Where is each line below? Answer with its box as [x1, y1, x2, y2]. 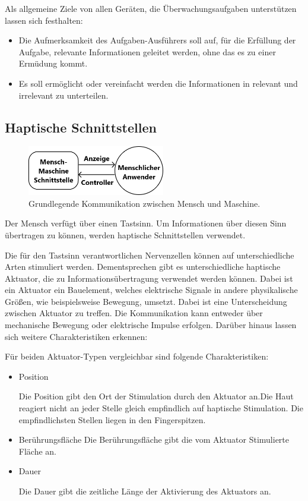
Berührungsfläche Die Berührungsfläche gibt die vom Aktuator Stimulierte [18, 433, 290, 446]
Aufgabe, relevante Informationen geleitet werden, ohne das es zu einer [18, 45, 276, 58]
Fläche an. [18, 445, 56, 457]
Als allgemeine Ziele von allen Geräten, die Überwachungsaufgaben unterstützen [5, 2, 297, 14]
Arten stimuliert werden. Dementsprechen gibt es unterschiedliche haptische [5, 260, 281, 273]
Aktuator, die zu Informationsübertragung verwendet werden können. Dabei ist [5, 272, 293, 284]
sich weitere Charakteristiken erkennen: [5, 330, 148, 342]
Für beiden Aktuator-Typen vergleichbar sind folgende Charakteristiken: [5, 350, 269, 363]
